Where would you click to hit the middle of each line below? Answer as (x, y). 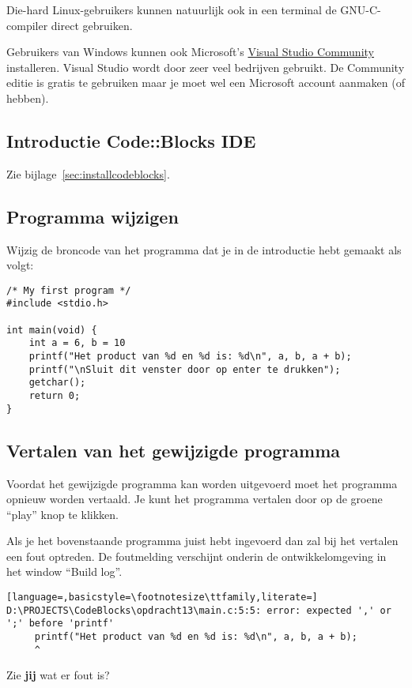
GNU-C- (361, 9)
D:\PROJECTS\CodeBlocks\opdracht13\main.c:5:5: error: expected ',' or (199, 610)
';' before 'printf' (60, 624)
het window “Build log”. (64, 571)
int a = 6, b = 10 (77, 343)
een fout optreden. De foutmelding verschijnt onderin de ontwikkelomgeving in (197, 556)
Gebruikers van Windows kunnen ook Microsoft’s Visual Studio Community (190, 52)
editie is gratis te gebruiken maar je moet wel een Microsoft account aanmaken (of (206, 83)
